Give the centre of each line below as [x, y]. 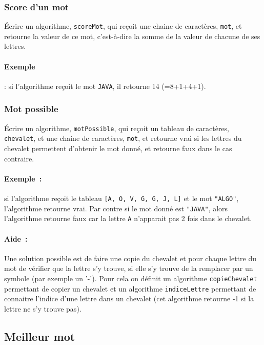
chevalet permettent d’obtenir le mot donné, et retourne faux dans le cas [118, 148]
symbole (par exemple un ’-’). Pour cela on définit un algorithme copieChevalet [131, 278]
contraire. [19, 158]
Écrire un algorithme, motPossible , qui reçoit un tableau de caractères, [117, 128]
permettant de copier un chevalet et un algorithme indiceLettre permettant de [130, 288]
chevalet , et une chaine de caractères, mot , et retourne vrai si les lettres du [123, 138]
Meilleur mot [40, 336]
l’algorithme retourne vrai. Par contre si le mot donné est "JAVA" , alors [116, 208]
